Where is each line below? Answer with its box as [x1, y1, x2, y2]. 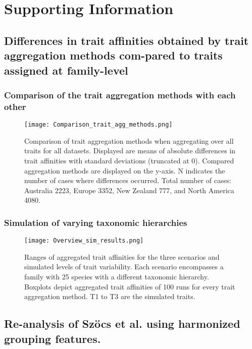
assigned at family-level [4, 62, 128, 78]
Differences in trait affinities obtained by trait [4, 32, 249, 48]
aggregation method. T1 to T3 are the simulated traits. [24, 291, 195, 302]
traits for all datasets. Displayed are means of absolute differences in [24, 145, 236, 156]
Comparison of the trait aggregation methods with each [4, 88, 236, 101]
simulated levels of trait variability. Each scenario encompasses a [24, 261, 224, 272]
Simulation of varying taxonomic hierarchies [4, 216, 187, 228]
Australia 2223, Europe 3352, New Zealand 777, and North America [24, 185, 234, 195]
